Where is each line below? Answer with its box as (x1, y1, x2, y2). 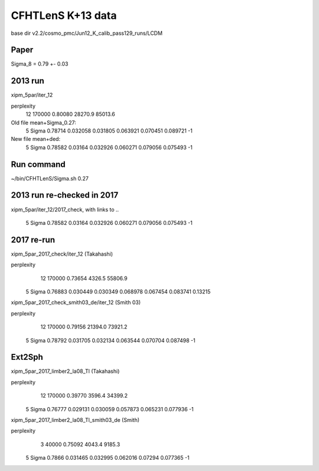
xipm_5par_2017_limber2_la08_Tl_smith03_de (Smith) (11, 417, 140, 424)
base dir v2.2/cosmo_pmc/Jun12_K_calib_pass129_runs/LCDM (11, 30, 162, 37)
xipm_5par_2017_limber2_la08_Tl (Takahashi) (11, 367, 120, 375)
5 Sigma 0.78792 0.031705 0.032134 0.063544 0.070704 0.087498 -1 (25, 337, 196, 344)
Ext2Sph (11, 352, 44, 362)
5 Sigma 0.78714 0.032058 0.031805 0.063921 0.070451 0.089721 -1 (25, 127, 193, 134)
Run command (11, 159, 66, 169)
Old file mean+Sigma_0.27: (11, 119, 76, 126)
